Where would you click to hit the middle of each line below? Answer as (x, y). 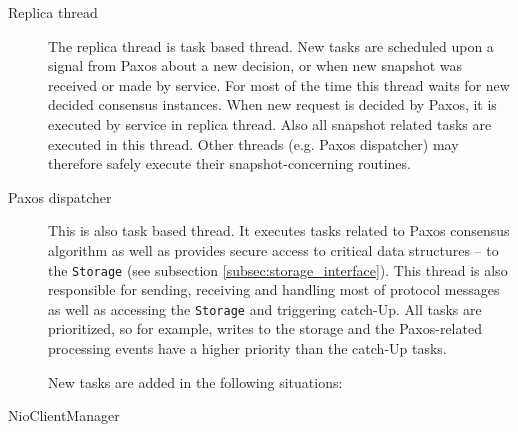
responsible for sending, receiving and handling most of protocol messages (274, 289)
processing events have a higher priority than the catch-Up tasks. (247, 348)
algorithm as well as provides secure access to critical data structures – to (273, 249)
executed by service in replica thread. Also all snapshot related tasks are (270, 123)
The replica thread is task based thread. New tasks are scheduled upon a (271, 45)
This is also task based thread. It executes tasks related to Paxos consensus (279, 230)
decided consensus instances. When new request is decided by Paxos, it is (272, 104)
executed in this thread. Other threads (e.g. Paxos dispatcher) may (253, 143)
